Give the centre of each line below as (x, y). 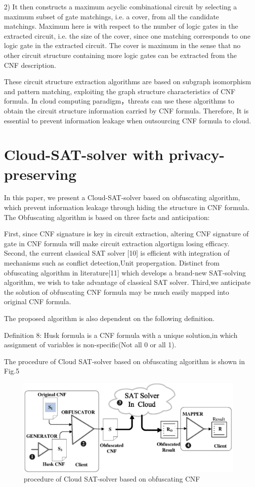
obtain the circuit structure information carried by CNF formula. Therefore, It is (127, 110)
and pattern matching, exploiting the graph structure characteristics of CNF (120, 91)
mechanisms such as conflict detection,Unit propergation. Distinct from (112, 263)
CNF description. (30, 65)
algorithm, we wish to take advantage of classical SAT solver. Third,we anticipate (127, 282)
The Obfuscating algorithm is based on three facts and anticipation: (107, 217)
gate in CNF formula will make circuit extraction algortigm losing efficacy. (117, 243)
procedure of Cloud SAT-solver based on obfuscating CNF (112, 479)
